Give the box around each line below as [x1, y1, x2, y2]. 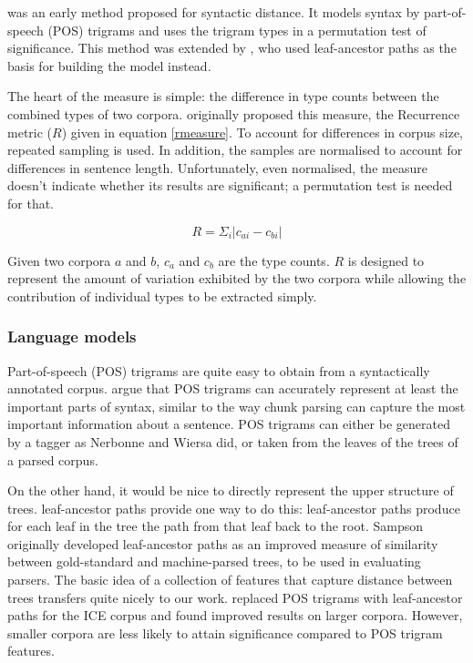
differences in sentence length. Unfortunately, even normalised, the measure [7, 158, 427, 177]
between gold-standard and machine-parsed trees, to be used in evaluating [7, 552, 421, 571]
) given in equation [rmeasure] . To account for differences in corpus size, [61, 122, 463, 141]
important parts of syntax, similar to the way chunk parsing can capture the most [7, 396, 466, 415]
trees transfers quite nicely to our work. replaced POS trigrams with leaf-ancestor [7, 587, 463, 607]
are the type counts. [218, 250, 330, 270]
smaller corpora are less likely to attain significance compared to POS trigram [7, 623, 443, 642]
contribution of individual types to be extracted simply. [7, 286, 317, 305]
